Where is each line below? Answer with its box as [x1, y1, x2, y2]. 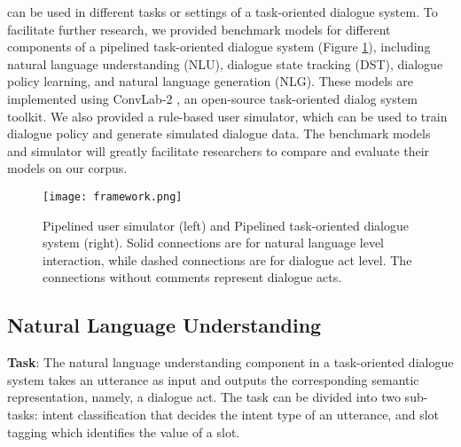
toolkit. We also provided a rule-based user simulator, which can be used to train [7, 106, 448, 125]
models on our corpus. [7, 159, 128, 177]
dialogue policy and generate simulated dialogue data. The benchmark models [7, 124, 431, 143]
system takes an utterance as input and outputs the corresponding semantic [7, 370, 419, 388]
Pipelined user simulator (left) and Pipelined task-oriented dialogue [43, 216, 410, 234]
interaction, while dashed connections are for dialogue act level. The [43, 250, 412, 269]
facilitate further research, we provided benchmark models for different [7, 20, 391, 38]
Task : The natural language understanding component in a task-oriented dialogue [7, 353, 454, 372]
